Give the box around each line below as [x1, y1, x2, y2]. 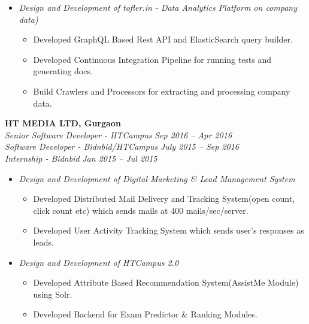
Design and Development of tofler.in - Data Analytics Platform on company [19, 1, 297, 13]
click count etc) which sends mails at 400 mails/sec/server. [33, 204, 249, 216]
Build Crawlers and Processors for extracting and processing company [33, 84, 290, 97]
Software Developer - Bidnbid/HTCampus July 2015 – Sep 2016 [5, 140, 240, 153]
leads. [33, 235, 54, 248]
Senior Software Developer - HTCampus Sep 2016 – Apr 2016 [5, 128, 232, 141]
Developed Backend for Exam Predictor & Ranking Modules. [33, 308, 257, 320]
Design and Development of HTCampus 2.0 [19, 256, 179, 268]
